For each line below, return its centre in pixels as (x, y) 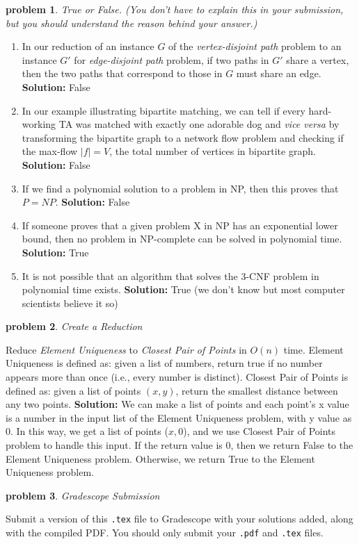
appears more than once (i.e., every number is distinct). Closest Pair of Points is (177, 377)
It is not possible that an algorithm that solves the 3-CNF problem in (170, 275)
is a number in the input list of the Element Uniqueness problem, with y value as (179, 417)
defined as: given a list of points (73, 390)
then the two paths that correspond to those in (122, 73)
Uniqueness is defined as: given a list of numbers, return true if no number (164, 363)
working (39, 124)
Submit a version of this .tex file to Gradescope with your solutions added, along (179, 519)
